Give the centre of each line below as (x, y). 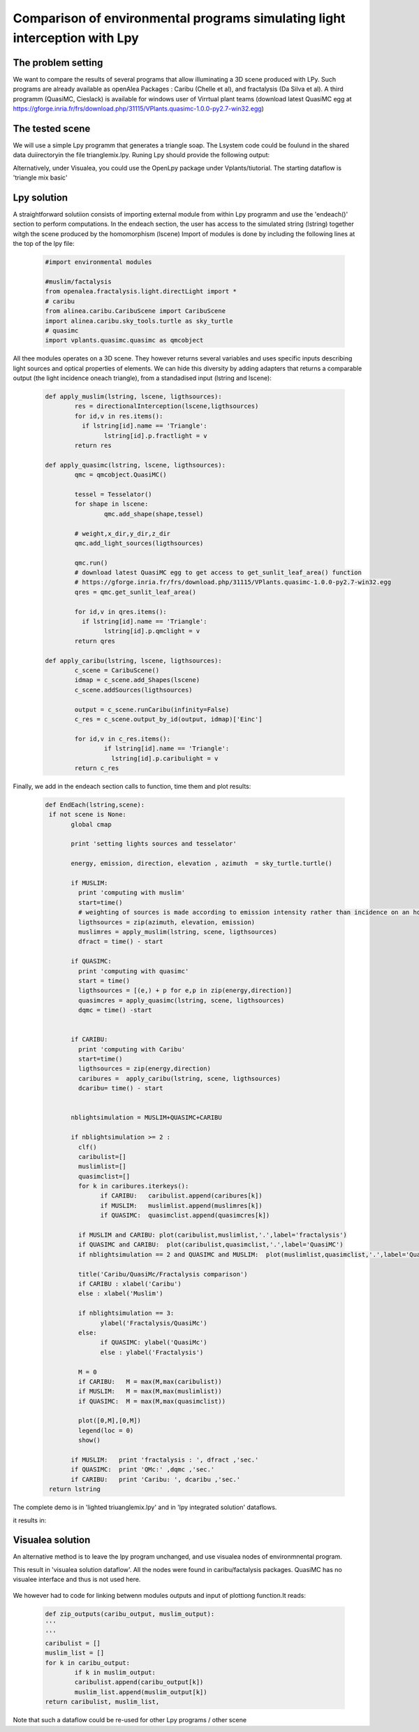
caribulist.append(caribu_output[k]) (139, 1682)
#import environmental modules (99, 262)
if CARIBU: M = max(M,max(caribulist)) (150, 1381)
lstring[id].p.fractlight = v (155, 436)
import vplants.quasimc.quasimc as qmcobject (124, 340)
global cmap (91, 824)
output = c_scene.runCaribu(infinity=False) (152, 709)
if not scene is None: (88, 815)
